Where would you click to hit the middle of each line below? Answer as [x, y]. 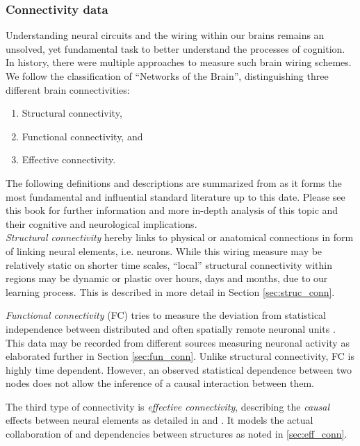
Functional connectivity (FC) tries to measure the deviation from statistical [166, 315]
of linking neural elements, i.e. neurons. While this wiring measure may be [164, 250]
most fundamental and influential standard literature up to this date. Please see [175, 196]
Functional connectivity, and [82, 136]
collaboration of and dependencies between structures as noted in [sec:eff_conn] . [177, 434]
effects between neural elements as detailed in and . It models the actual [159, 420]
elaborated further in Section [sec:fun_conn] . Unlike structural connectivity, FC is [180, 356]
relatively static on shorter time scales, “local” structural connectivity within [169, 264]
